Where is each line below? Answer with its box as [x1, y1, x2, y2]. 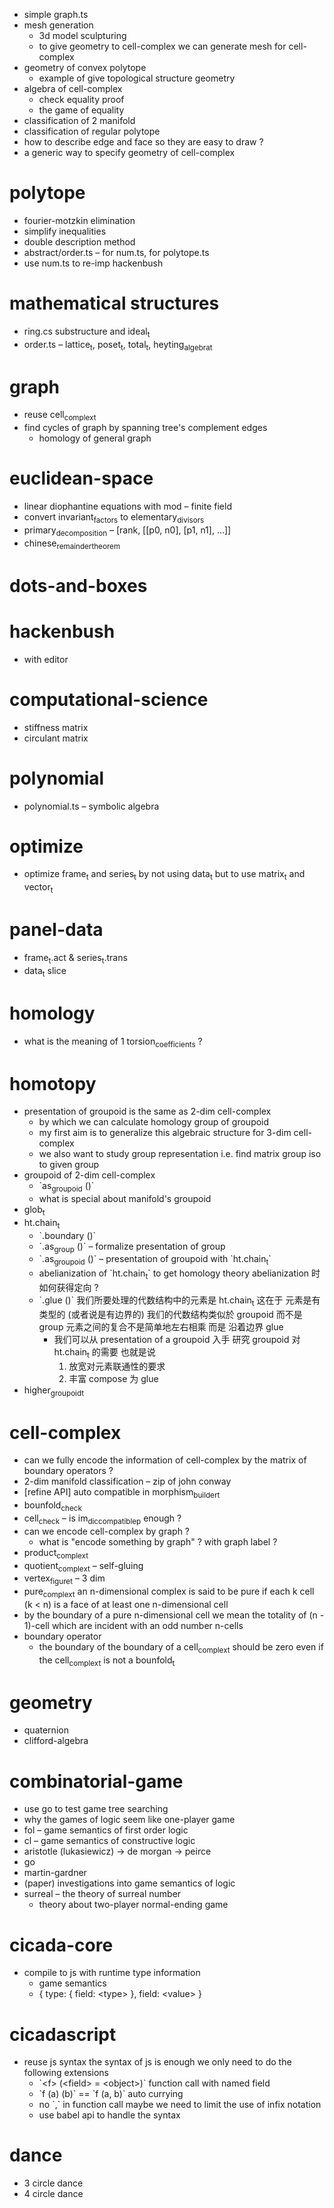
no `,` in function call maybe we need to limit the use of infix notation [38, 2099, 322, 2111]
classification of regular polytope [23, 125, 161, 137]
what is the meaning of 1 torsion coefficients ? [23, 1035, 203, 1049]
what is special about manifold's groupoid [38, 1193, 212, 1205]
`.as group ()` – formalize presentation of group [38, 1240, 226, 1254]
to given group [38, 1159, 100, 1171]
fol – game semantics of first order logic [23, 1824, 189, 1836]
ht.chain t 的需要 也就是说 [53, 1345, 156, 1360]
